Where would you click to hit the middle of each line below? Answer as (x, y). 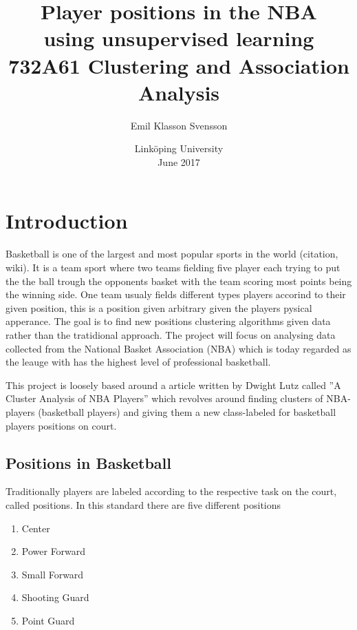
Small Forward (53, 574)
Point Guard (48, 620)
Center (36, 528)
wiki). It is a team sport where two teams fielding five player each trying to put (173, 267)
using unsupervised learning (179, 38)
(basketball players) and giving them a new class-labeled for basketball (187, 411)
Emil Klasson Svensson (179, 125)
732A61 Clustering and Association (179, 65)
